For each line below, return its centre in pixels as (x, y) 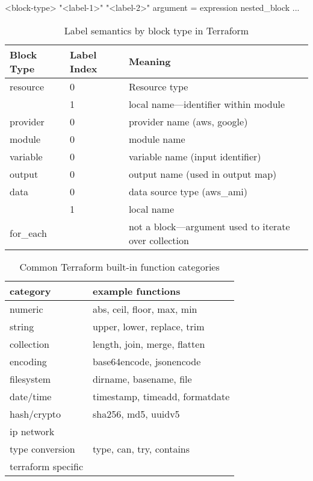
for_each (28, 233)
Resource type (158, 86)
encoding (28, 361)
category (30, 291)
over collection (159, 240)
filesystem (30, 379)
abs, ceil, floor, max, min (145, 309)
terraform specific (47, 466)
